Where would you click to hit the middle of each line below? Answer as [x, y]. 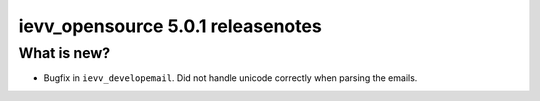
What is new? [64, 53]
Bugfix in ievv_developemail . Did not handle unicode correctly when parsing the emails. [230, 78]
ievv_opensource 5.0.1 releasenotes [170, 26]
